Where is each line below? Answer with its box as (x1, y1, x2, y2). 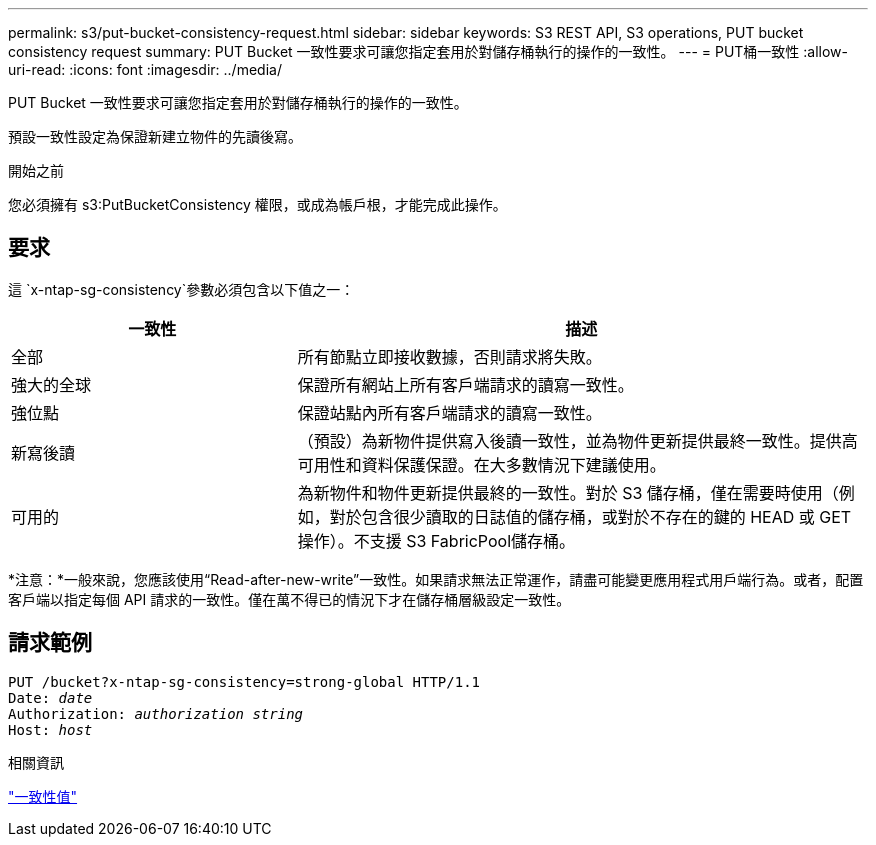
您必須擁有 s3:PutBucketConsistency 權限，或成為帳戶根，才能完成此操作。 (8, 196, 507, 213)
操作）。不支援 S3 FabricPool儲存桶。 (297, 530, 576, 551)
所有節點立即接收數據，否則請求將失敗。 (297, 346, 602, 367)
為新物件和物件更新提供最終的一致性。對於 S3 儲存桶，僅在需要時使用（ (297, 482, 839, 503)
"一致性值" (8, 787, 78, 805)
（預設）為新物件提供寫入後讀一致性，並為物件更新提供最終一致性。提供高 (297, 430, 858, 451)
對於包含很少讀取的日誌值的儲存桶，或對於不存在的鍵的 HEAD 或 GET (329, 506, 852, 527)
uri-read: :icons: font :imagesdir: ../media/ (8, 61, 282, 78)
